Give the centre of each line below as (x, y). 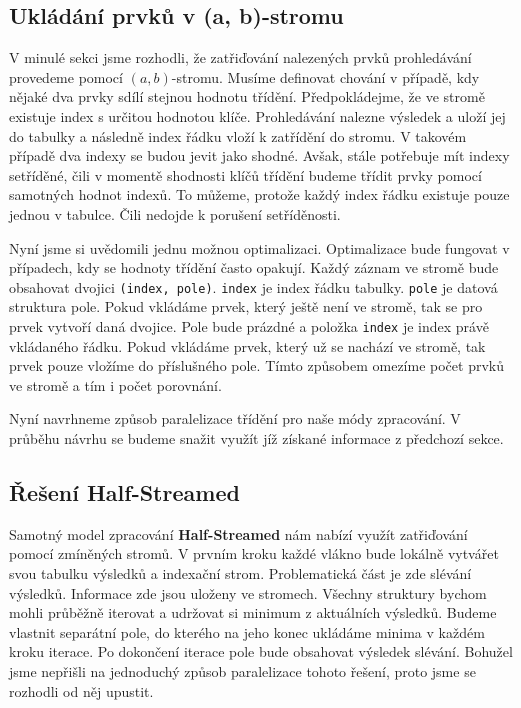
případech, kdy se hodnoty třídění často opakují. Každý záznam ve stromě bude (254, 267)
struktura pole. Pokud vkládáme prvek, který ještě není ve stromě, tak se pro (246, 306)
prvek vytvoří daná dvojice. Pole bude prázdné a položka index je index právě (249, 325)
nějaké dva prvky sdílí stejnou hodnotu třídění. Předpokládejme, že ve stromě (247, 96)
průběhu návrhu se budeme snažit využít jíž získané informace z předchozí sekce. (256, 438)
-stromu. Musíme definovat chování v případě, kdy (325, 76)
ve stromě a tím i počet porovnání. (115, 384)
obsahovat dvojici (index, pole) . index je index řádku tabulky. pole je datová (253, 286)
